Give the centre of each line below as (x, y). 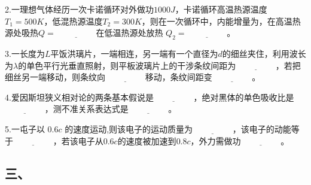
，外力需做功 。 (240, 140)
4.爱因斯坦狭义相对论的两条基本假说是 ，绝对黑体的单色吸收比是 (150, 97)
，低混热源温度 (73, 21)
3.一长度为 (25, 53)
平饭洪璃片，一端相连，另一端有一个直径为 (134, 53)
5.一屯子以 (25, 128)
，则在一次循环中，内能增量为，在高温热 (221, 21)
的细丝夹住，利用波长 (264, 53)
